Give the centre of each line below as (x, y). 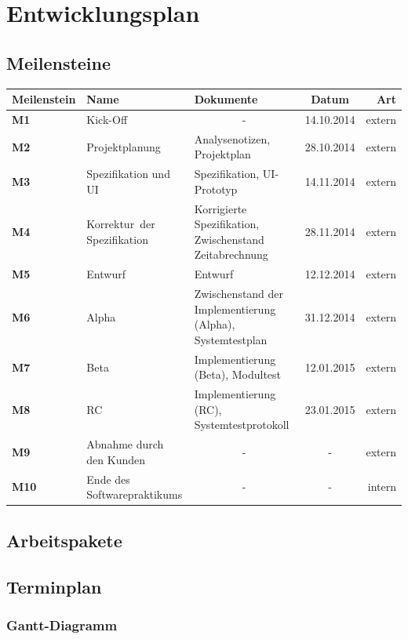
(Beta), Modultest (238, 374)
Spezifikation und (128, 174)
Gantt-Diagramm (62, 624)
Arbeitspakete (64, 540)
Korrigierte (220, 208)
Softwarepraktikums (135, 494)
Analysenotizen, (232, 138)
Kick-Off (107, 119)
